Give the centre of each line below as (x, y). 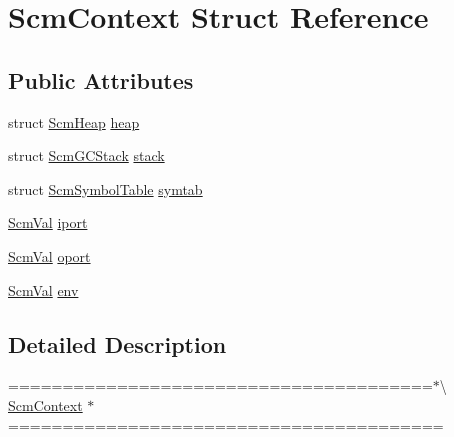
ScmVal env (43, 289)
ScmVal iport (48, 222)
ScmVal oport (49, 255)
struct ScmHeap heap (74, 121)
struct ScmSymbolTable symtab (105, 188)
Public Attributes (101, 79)
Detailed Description (117, 343)
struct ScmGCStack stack (86, 155)
